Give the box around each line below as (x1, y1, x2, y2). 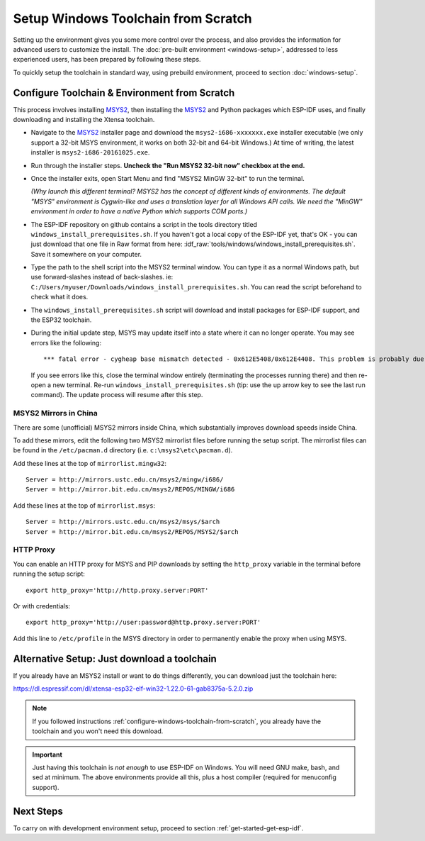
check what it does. (30, 293, 89, 301)
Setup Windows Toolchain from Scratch (13, 11, 253, 26)
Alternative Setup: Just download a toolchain (13, 652, 217, 664)
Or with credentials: (13, 601, 71, 610)
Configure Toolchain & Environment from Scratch (13, 87, 235, 99)
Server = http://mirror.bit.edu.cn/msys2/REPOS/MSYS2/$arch (25, 528, 239, 535)
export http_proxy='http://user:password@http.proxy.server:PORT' (25, 618, 261, 627)
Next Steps (13, 805, 63, 817)
